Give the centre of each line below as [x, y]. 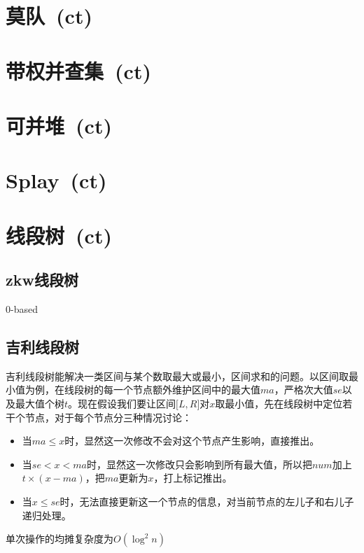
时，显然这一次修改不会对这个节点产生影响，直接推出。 [192, 441]
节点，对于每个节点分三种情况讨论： [108, 417]
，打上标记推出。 [193, 478]
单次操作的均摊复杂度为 [59, 539]
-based [24, 309]
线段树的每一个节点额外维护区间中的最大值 [162, 390]
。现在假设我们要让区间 [122, 404]
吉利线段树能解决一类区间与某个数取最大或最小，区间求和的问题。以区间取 [177, 376]
